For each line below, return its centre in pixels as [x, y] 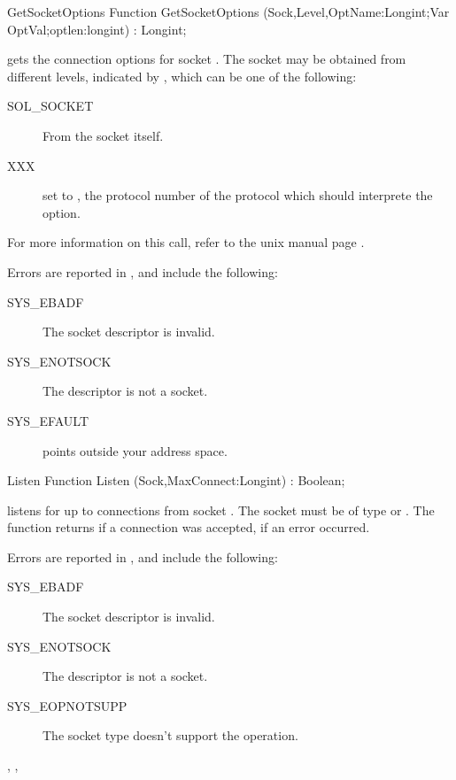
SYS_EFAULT [48, 420]
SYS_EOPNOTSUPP [67, 705]
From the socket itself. [103, 135]
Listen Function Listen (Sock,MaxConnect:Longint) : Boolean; [176, 480]
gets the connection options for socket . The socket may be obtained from [207, 59]
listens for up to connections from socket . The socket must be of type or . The [221, 510]
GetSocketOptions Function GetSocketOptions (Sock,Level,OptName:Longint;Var [228, 12]
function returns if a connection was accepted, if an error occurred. [189, 527]
